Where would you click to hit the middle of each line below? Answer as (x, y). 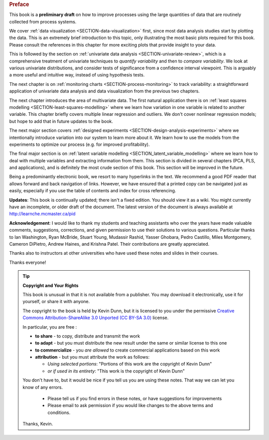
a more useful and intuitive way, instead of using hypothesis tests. (77, 75)
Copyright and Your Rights (51, 285)
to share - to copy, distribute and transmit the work (88, 336)
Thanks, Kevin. (38, 424)
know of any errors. (43, 387)
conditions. (59, 413)
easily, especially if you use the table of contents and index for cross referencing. (93, 191)
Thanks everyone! (28, 262)
